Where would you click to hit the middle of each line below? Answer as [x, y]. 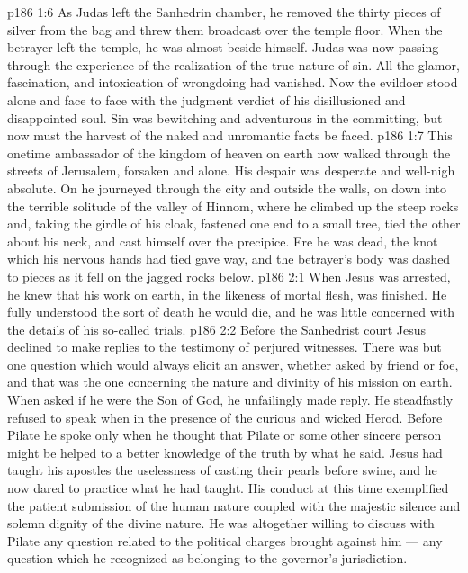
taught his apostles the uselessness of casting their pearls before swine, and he [222, 470]
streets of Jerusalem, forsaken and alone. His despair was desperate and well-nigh [231, 170]
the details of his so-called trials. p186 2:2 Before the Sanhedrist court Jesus [217, 329]
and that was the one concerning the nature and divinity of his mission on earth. [230, 382]
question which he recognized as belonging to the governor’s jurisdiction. [207, 558]
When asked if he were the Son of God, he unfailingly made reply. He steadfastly [230, 400]
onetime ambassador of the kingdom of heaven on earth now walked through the [229, 152]
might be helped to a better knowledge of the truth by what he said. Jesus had [225, 452]
